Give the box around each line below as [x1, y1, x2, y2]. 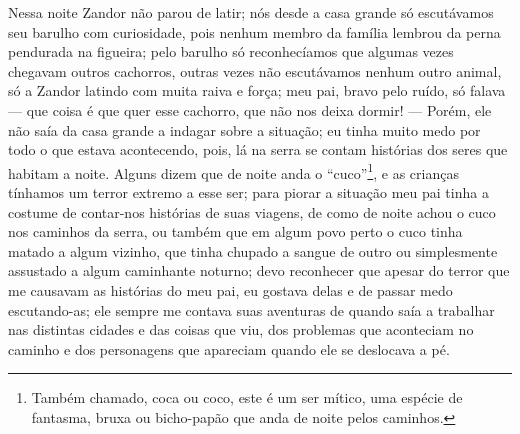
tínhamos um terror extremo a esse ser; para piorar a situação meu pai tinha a [8, 182, 489, 202]
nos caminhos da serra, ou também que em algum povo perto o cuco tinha [8, 221, 463, 242]
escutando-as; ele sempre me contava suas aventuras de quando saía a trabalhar [8, 299, 495, 320]
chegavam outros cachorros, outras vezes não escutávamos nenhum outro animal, [8, 60, 502, 81]
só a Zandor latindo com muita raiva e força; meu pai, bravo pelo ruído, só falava [8, 80, 506, 101]
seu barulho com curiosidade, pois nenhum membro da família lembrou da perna [8, 21, 501, 42]
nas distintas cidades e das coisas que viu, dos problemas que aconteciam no [8, 319, 474, 340]
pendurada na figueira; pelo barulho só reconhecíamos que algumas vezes [8, 41, 454, 62]
